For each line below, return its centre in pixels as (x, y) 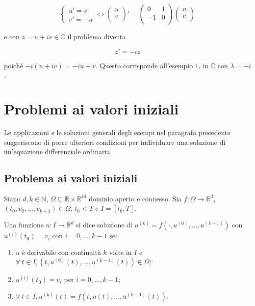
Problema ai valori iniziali (71, 178)
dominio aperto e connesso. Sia (135, 198)
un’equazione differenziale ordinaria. (58, 152)
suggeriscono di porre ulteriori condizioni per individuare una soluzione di (115, 142)
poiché (13, 65)
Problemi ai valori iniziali (91, 108)
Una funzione (24, 225)
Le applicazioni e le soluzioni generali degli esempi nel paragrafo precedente (117, 132)
